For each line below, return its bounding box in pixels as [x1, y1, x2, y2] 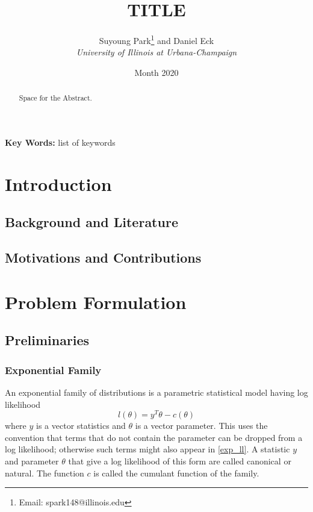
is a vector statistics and [36, 419, 126, 432]
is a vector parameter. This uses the [135, 419, 268, 432]
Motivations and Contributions [5, 248, 202, 267]
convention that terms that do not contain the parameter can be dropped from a [5, 431, 303, 443]
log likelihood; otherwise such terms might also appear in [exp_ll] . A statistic [5, 443, 290, 455]
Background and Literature [5, 213, 178, 231]
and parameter [5, 454, 59, 467]
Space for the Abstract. [19, 93, 92, 103]
